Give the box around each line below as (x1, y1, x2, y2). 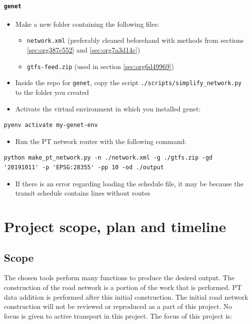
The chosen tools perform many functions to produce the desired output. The (4, 272, 235, 283)
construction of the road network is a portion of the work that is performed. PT (4, 282, 242, 292)
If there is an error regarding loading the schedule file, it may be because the (15, 178, 244, 188)
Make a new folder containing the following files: (15, 18, 159, 29)
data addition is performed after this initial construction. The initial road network (4, 291, 248, 302)
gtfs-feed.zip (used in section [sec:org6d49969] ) (27, 61, 174, 71)
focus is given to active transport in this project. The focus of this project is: (4, 310, 232, 321)
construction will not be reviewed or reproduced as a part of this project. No (4, 301, 232, 311)
